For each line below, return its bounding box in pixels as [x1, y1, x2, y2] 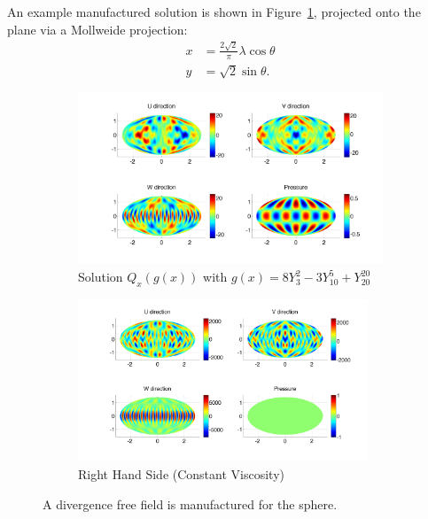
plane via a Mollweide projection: [7, 19, 188, 38]
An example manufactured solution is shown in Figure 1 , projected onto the [7, 3, 421, 20]
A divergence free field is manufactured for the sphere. [43, 494, 338, 513]
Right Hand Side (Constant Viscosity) [78, 464, 284, 483]
